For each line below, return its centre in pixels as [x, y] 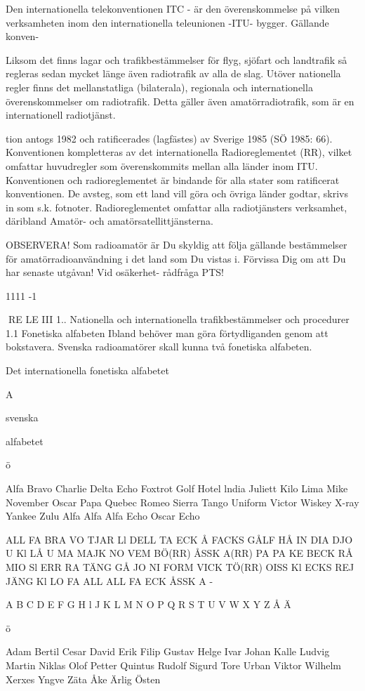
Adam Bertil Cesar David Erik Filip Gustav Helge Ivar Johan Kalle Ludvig [168, 651]
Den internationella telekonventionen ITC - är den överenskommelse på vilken [173, 8]
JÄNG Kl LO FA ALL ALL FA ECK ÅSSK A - [109, 580]
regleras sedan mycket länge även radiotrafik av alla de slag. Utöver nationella [173, 73]
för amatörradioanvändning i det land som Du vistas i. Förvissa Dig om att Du [176, 258]
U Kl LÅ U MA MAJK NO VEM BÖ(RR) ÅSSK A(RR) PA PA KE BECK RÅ [179, 553]
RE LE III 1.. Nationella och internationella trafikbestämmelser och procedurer [179, 319]
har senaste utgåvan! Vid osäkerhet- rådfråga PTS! [115, 272]
